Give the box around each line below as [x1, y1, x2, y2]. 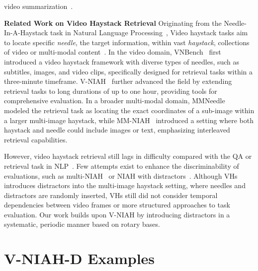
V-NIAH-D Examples [4, 248, 155, 269]
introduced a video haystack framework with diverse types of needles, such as [4, 56, 240, 67]
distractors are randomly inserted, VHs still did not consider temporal [4, 190, 218, 200]
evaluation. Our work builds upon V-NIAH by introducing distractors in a [4, 209, 230, 219]
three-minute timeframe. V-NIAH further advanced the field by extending [4, 76, 232, 86]
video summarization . [4, 1, 73, 11]
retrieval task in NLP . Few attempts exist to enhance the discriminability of [4, 160, 239, 171]
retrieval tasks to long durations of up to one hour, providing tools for [4, 85, 217, 96]
